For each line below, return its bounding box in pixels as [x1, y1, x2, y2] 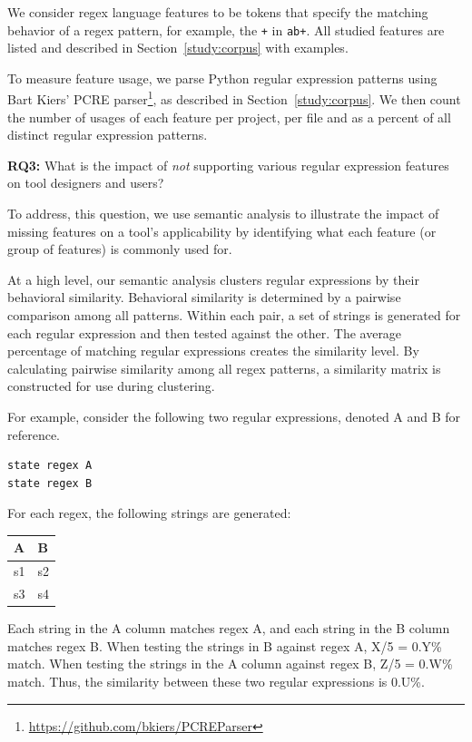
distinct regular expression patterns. [7, 125, 208, 144]
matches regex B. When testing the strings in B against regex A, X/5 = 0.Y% [7, 636, 442, 655]
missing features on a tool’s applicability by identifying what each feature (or [7, 221, 437, 240]
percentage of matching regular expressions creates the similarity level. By [7, 341, 419, 360]
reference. [7, 425, 61, 444]
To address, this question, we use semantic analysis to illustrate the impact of [7, 204, 439, 223]
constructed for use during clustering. [7, 376, 215, 395]
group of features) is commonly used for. [7, 239, 232, 259]
